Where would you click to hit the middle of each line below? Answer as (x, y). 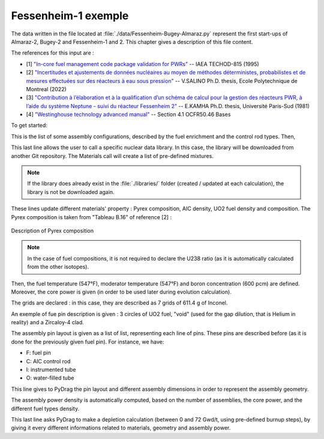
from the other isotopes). (58, 267)
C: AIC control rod (48, 361)
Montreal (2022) (46, 89)
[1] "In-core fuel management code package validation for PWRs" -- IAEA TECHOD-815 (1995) (142, 64)
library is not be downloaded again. (71, 192)
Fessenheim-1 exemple (70, 16)
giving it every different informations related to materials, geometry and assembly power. (121, 428)
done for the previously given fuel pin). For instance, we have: (88, 342)
